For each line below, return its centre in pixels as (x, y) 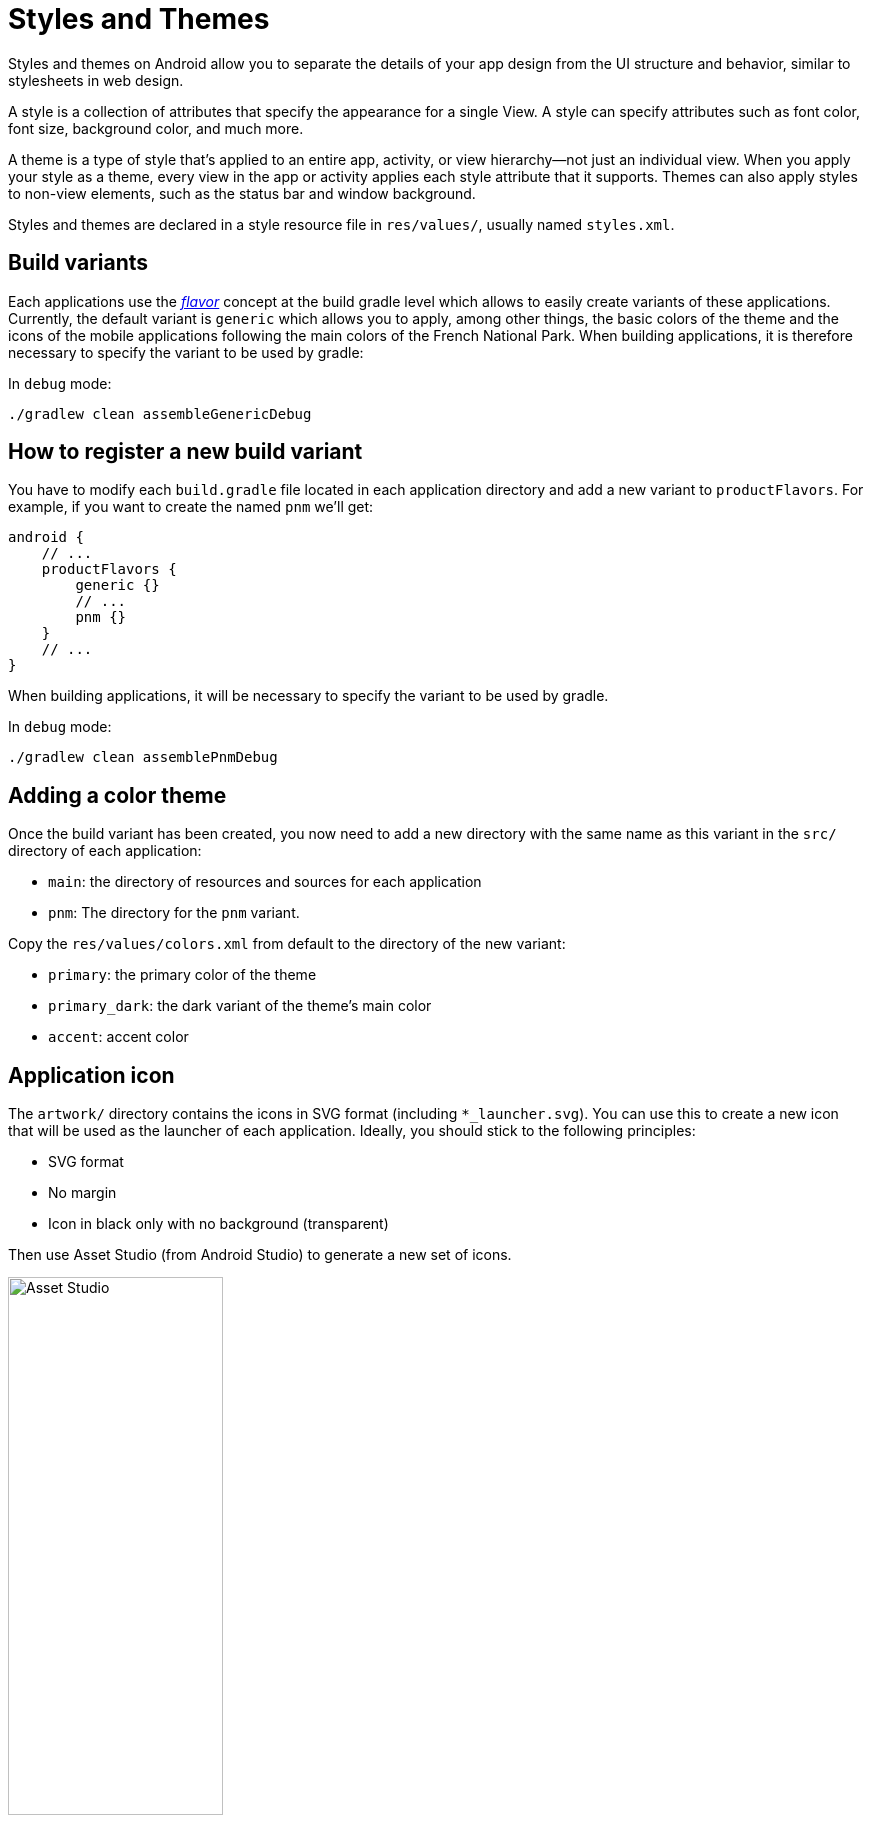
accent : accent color (118, 1037)
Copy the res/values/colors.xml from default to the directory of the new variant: (287, 944)
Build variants (78, 263)
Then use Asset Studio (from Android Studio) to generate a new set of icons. (260, 1255)
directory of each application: (105, 851)
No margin (82, 1193)
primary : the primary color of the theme (182, 975)
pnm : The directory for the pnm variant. (174, 913)
